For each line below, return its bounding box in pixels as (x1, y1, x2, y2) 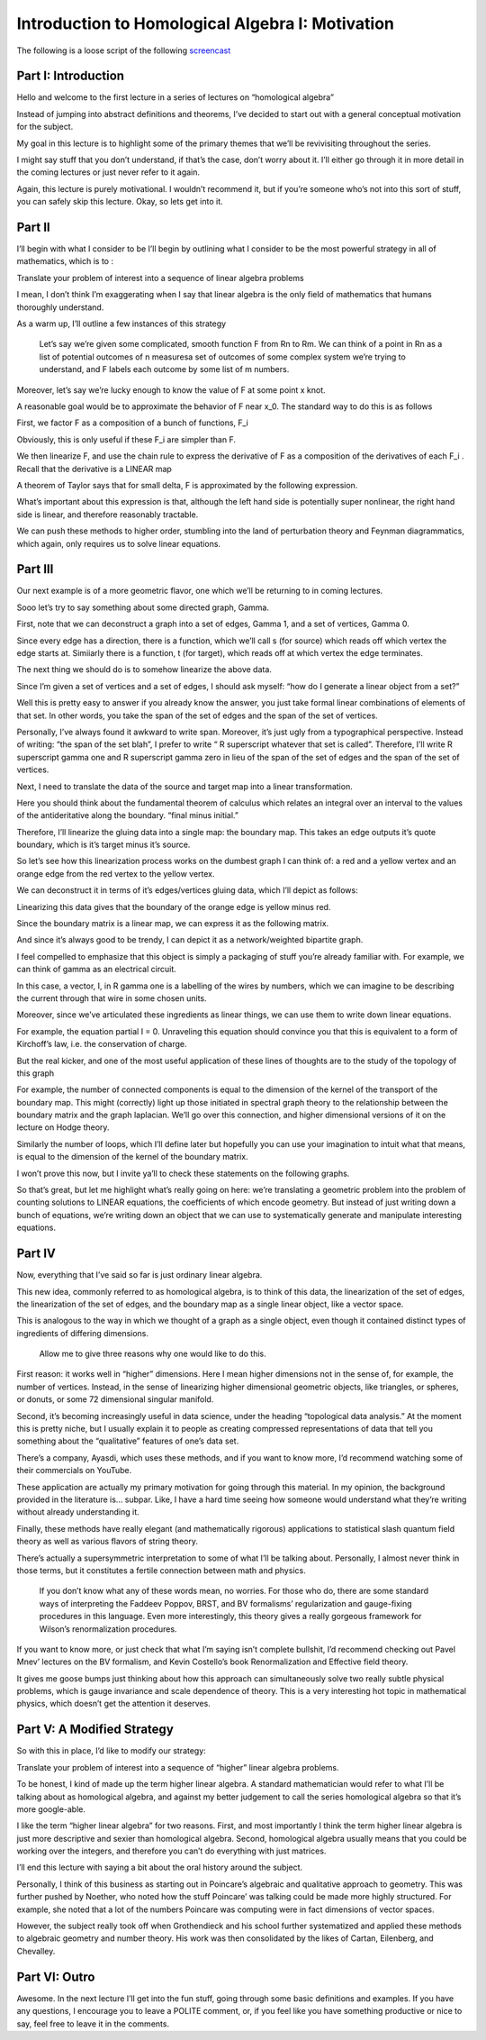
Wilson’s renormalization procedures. (39, 1623, 177, 1635)
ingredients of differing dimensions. (16, 1327, 148, 1338)
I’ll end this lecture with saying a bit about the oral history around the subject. (16, 1862, 303, 1873)
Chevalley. (16, 1945, 56, 1956)
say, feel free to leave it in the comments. (16, 2018, 170, 2029)
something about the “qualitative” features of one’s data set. (16, 1435, 239, 1446)
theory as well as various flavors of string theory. (16, 1536, 198, 1547)
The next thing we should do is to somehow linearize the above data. (16, 664, 272, 675)
